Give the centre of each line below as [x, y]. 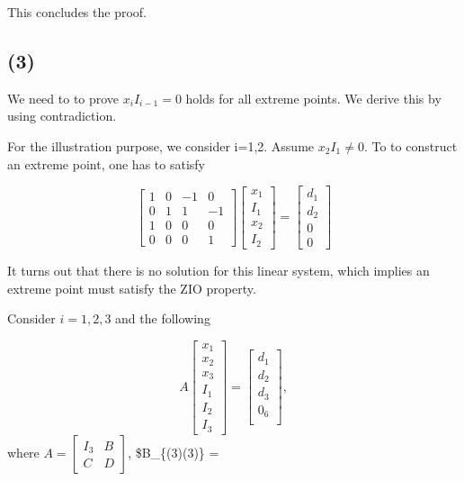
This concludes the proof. [77, 12]
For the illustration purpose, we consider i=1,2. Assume [161, 145]
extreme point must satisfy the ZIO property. [132, 288]
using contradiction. [62, 116]
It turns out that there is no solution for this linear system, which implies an [219, 271]
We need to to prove [63, 98]
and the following [163, 318]
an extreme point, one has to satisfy [106, 163]
